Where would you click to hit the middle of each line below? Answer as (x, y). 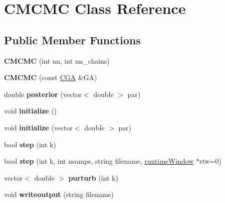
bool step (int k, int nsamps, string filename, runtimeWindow (99, 161)
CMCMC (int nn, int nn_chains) (57, 60)
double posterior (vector (43, 94)
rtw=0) (210, 161)
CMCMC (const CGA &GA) (51, 77)
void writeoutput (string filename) (59, 194)
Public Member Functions (72, 40)
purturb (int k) (93, 177)
